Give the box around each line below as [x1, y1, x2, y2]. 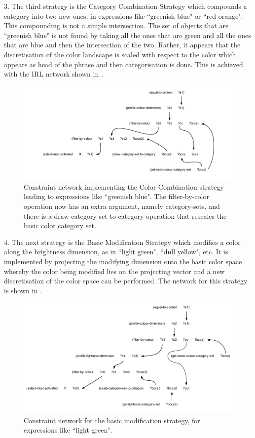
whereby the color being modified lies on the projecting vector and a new [4, 266, 225, 276]
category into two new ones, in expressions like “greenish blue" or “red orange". [4, 10, 243, 21]
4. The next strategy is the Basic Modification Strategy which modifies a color [4, 237, 241, 247]
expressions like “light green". [24, 425, 112, 435]
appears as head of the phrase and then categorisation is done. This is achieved [4, 59, 243, 69]
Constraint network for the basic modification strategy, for [24, 415, 200, 425]
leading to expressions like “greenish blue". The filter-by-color [24, 191, 209, 201]
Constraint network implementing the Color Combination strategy [24, 181, 224, 192]
